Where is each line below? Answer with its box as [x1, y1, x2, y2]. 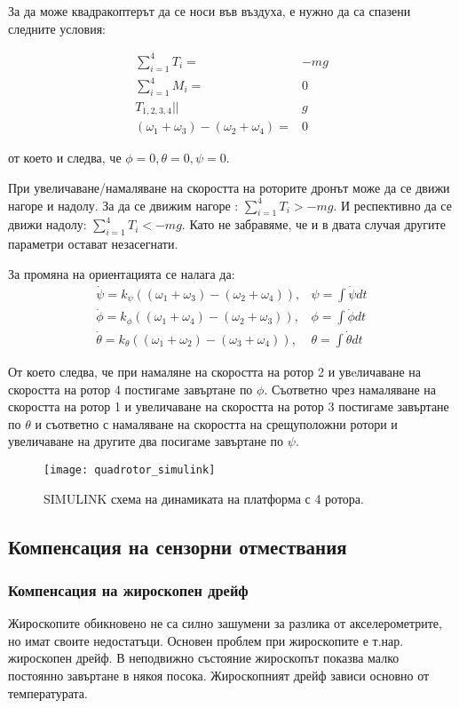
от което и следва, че [8, 148, 122, 167]
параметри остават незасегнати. [8, 235, 178, 253]
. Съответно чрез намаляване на [264, 379, 437, 398]
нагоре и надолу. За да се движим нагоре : [8, 195, 239, 214]
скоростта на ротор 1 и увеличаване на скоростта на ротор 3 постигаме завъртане [8, 397, 449, 416]
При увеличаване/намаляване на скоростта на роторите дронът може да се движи [8, 178, 450, 196]
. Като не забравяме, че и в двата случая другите [181, 215, 446, 234]
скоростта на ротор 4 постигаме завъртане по [8, 379, 253, 398]
